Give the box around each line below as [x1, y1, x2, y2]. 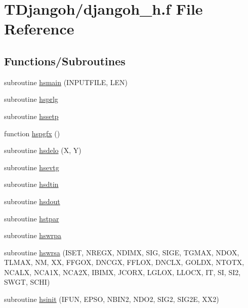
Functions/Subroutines [4, 53, 126, 68]
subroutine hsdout [4, 196, 60, 206]
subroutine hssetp [4, 110, 59, 121]
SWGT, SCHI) [4, 277, 50, 287]
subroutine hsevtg [4, 162, 59, 172]
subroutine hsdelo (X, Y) [4, 145, 81, 156]
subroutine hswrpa [4, 230, 62, 241]
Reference [4, 18, 74, 39]
